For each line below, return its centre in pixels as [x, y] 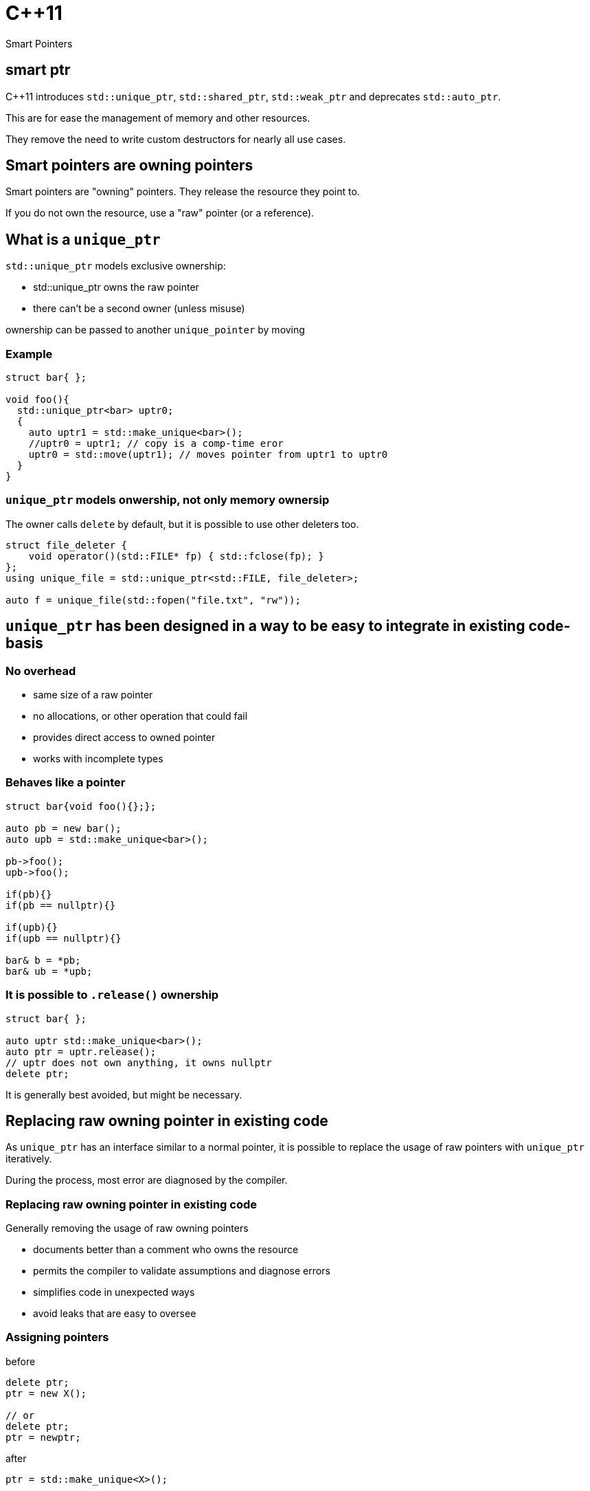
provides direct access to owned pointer [124, 737]
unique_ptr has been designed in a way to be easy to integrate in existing [265, 626]
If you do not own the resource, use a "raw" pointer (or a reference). [160, 213]
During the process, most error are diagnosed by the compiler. [147, 1180]
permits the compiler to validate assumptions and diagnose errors [182, 1271]
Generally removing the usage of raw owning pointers [127, 1228]
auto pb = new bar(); [64, 828]
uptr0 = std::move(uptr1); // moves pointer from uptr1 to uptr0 [208, 455]
